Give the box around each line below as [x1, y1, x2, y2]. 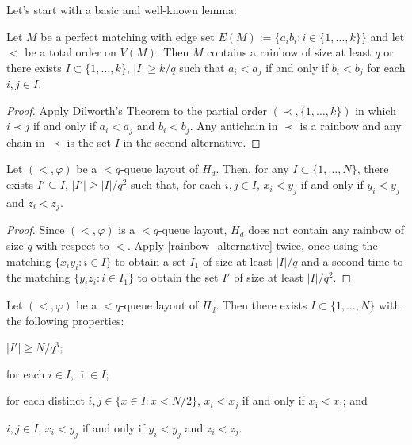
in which [355, 102, 396, 118]
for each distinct [6, 392, 85, 409]
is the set [67, 133, 111, 150]
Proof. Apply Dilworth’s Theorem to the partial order [6, 102, 268, 118]
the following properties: [6, 312, 124, 328]
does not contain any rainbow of [248, 221, 405, 238]
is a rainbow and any [299, 117, 402, 134]
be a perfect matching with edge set [40, 28, 215, 44]
